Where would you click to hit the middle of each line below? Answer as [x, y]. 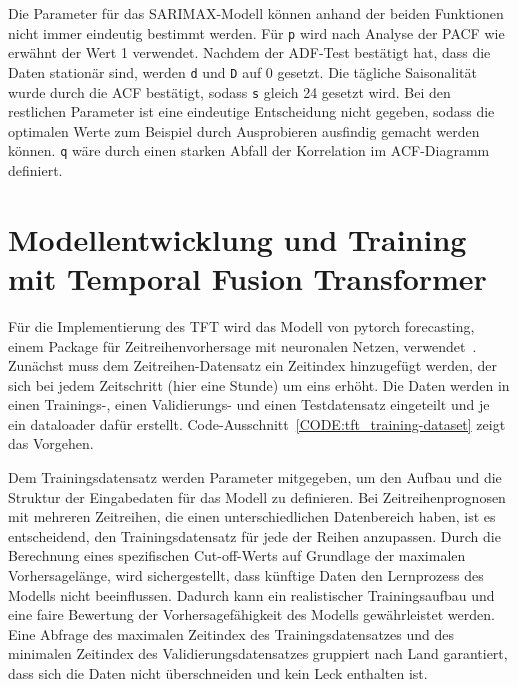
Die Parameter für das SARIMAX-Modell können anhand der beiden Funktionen [256, 13]
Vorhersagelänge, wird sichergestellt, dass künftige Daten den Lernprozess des [246, 575]
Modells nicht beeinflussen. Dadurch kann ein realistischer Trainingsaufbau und [251, 594]
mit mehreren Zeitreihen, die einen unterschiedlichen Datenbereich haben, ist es [252, 516]
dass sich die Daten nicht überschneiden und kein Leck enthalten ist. [218, 673]
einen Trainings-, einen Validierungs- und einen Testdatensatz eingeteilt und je [249, 404]
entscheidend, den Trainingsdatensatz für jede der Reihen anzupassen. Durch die [254, 535]
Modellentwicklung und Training [237, 238]
